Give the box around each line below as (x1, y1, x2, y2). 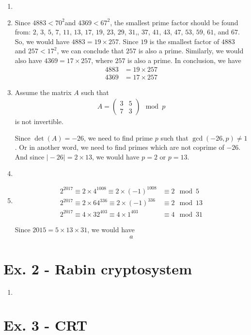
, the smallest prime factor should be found (110, 17, 238, 27)
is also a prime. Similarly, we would (138, 46, 244, 56)
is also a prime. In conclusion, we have (127, 55, 241, 65)
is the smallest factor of (149, 36, 220, 46)
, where (91, 55, 113, 65)
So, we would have (15, 36, 70, 46)
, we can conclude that (57, 46, 124, 56)
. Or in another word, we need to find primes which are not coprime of (15, 142, 224, 152)
